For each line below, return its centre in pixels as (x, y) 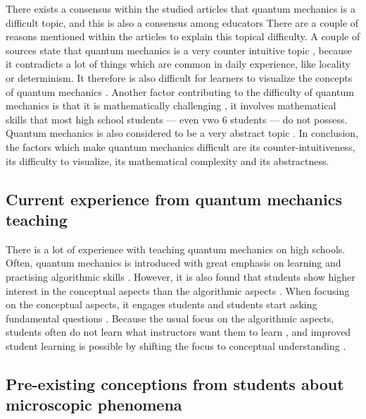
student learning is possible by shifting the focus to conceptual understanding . (176, 345)
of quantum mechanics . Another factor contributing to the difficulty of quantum (180, 91)
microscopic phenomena (94, 405)
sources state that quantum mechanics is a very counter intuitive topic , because (179, 50)
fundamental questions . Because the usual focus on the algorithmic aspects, (170, 318)
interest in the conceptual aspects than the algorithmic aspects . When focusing (178, 290)
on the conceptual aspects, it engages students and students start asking (162, 304)
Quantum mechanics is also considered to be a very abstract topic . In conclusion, (182, 133)
